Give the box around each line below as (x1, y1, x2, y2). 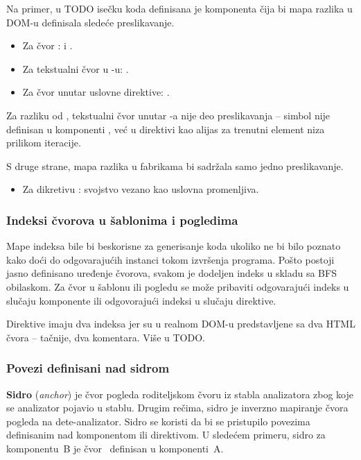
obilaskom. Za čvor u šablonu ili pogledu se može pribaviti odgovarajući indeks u (6, 279, 349, 293)
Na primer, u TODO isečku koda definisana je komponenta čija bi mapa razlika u (6, 1, 353, 15)
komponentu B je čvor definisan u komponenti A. (6, 441, 224, 455)
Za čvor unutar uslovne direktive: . (22, 85, 170, 99)
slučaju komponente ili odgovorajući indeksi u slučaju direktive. (6, 293, 276, 307)
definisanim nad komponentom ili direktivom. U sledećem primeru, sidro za (6, 427, 326, 442)
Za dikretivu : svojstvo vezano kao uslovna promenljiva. (22, 182, 259, 196)
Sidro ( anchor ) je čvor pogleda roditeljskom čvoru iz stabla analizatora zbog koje (6, 386, 353, 401)
